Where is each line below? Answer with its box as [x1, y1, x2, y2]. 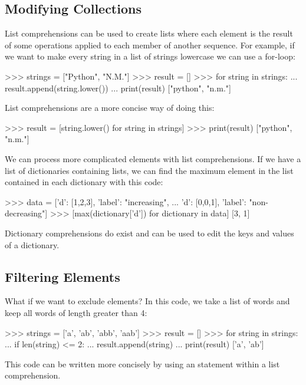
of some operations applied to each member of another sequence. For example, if [5, 38, 295, 51]
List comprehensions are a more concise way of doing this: [5, 101, 215, 114]
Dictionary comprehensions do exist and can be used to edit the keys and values [5, 226, 294, 239]
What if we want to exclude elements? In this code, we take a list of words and [5, 295, 290, 307]
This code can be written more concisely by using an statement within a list [5, 357, 280, 370]
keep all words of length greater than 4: [5, 306, 147, 318]
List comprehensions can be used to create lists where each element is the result [5, 27, 293, 40]
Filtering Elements [5, 267, 120, 285]
